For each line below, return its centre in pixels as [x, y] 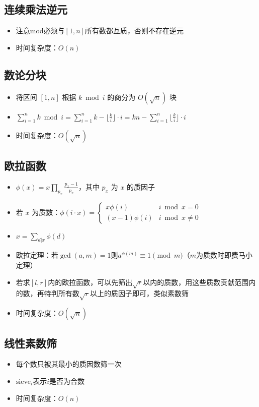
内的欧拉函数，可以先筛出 [90, 282]
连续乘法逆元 [36, 9]
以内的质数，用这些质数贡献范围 [196, 282]
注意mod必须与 [40, 31]
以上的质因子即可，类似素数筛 [139, 293]
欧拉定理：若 [37, 255]
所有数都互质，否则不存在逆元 [134, 31]
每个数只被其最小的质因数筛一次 [69, 364]
